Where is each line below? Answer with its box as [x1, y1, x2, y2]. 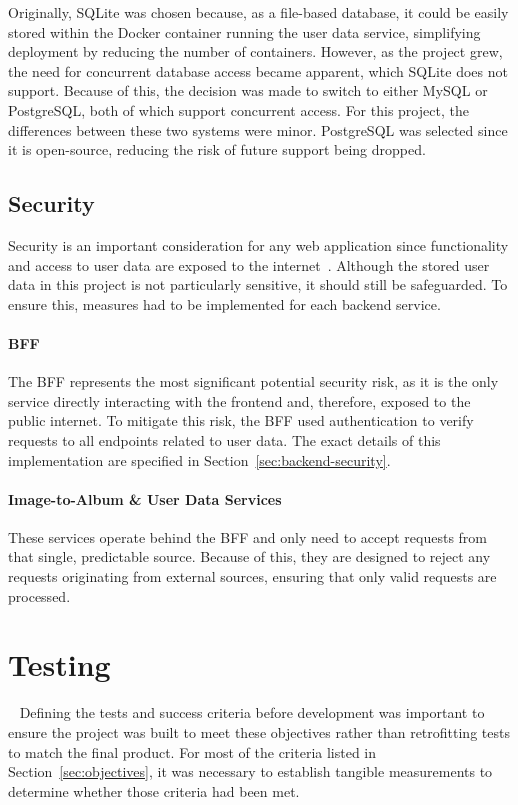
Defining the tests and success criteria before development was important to [19, 702, 485, 723]
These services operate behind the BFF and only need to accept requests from [8, 526, 488, 547]
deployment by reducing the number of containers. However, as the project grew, [8, 41, 503, 62]
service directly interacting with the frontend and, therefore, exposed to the [8, 390, 471, 411]
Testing [8, 644, 111, 685]
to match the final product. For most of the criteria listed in [8, 741, 377, 762]
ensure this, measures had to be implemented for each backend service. [8, 293, 441, 314]
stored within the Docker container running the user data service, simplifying [8, 21, 481, 42]
